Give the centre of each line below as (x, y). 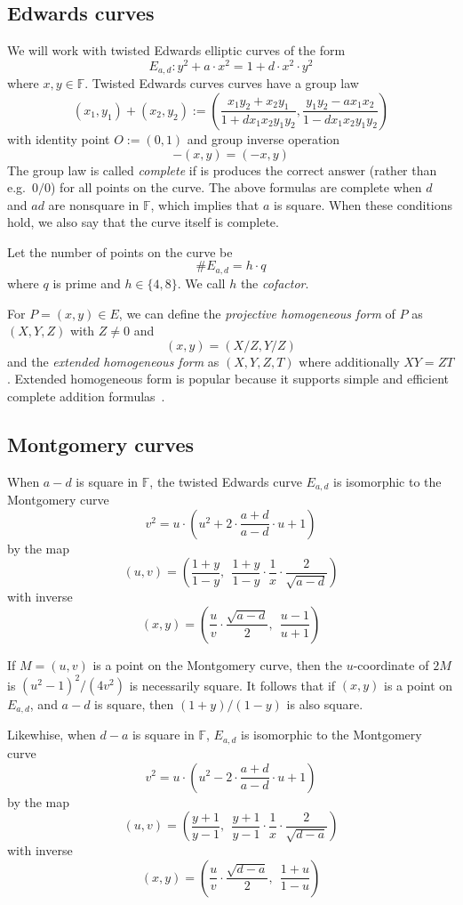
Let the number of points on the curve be (120, 251)
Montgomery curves (100, 444)
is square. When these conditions (363, 204)
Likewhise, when (52, 735)
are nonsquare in (94, 204)
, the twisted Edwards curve (226, 481)
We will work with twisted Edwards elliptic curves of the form (176, 50)
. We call (201, 283)
